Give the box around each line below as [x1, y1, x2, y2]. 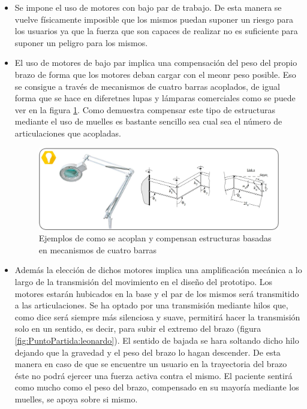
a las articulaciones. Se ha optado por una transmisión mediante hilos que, [14, 299, 288, 311]
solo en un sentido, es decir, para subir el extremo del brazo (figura [14, 322, 261, 335]
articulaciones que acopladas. [14, 126, 121, 139]
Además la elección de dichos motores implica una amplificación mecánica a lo [14, 263, 302, 276]
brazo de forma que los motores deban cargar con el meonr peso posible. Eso [14, 68, 296, 80]
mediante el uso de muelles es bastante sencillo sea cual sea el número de [14, 115, 282, 128]
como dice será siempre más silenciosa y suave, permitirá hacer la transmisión [14, 310, 300, 323]
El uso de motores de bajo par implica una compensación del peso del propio [14, 56, 297, 69]
